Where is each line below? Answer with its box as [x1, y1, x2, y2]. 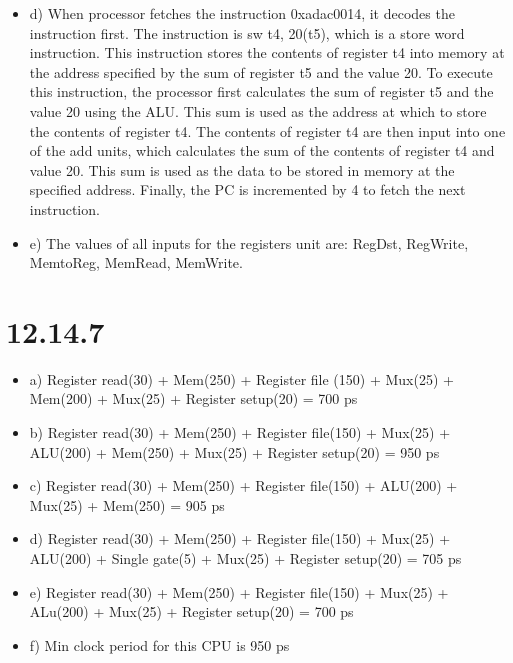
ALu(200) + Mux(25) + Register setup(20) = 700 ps [29, 601, 354, 622]
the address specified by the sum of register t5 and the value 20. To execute [29, 61, 493, 82]
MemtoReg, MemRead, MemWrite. [29, 252, 243, 273]
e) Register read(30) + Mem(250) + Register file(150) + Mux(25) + [29, 581, 449, 602]
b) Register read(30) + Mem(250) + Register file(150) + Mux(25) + [29, 422, 451, 443]
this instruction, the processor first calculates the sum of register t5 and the [29, 81, 494, 102]
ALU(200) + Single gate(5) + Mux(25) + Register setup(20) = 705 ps [29, 548, 462, 568]
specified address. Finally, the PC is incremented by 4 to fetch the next [29, 179, 466, 200]
